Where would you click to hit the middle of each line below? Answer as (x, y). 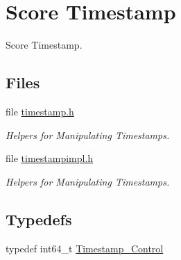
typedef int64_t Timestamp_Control (85, 248)
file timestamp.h (40, 111)
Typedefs (39, 219)
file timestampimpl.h (50, 158)
